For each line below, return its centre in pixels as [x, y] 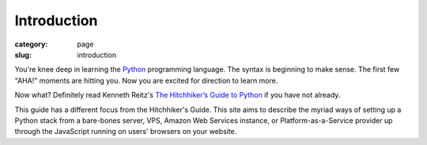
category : [31, 44]
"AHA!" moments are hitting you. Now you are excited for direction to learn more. [146, 80]
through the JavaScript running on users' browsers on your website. [126, 132]
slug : [23, 54]
